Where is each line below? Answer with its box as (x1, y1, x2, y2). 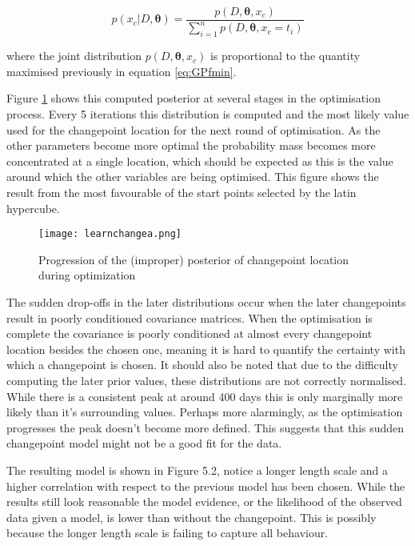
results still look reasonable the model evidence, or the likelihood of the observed (6, 493, 402, 510)
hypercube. (6, 199, 60, 216)
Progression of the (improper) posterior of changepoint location (38, 251, 349, 267)
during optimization (38, 267, 136, 283)
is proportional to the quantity (209, 47, 361, 64)
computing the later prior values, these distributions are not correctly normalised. (6, 371, 407, 388)
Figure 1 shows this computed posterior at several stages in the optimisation (6, 90, 381, 106)
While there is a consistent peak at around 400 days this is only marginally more (6, 387, 403, 404)
